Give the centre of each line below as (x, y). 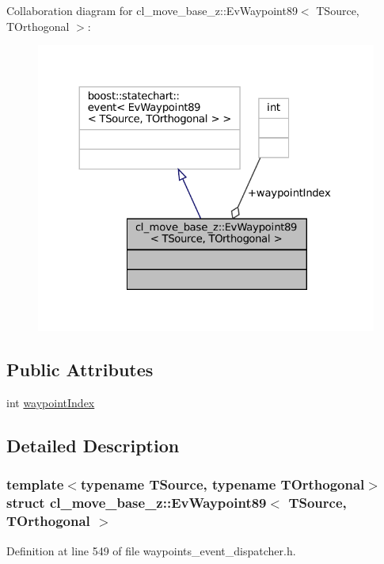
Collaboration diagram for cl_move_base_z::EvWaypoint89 (152, 10)
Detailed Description (93, 446)
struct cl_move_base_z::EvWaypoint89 (137, 503)
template (35, 484)
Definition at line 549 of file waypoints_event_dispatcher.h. (151, 550)
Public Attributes (80, 370)
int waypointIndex (51, 403)
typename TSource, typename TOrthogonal (222, 484)
